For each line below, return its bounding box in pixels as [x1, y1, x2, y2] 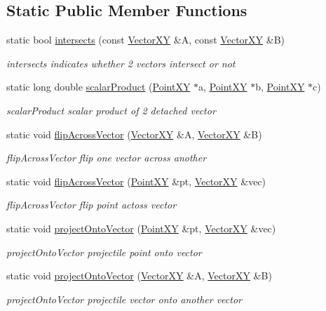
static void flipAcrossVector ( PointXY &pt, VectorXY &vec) [6, 173, 266, 188]
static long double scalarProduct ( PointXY [6, 79, 191, 94]
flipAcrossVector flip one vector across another [6, 150, 207, 165]
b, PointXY [255, 79, 305, 94]
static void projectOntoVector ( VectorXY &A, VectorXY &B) [6, 268, 272, 283]
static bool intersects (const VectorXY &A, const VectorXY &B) [6, 32, 285, 47]
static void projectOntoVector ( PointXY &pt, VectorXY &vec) [6, 220, 276, 235]
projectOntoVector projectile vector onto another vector [6, 291, 242, 306]
